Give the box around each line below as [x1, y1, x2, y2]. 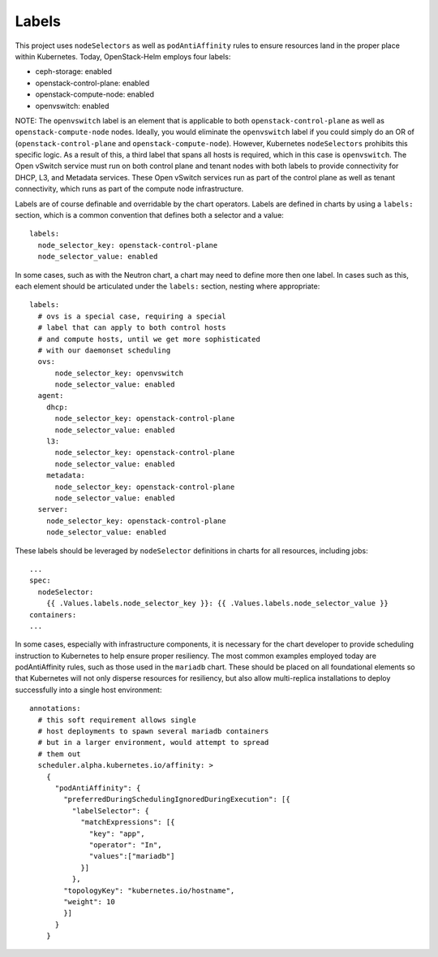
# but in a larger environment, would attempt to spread [37, 738, 269, 747]
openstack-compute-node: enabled [35, 89, 154, 99]
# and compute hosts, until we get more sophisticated [37, 334, 261, 344]
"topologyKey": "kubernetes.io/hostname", [63, 886, 235, 895]
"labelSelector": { [71, 806, 150, 816]
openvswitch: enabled [35, 101, 109, 110]
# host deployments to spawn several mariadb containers [37, 727, 269, 736]
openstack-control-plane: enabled [35, 78, 150, 88]
